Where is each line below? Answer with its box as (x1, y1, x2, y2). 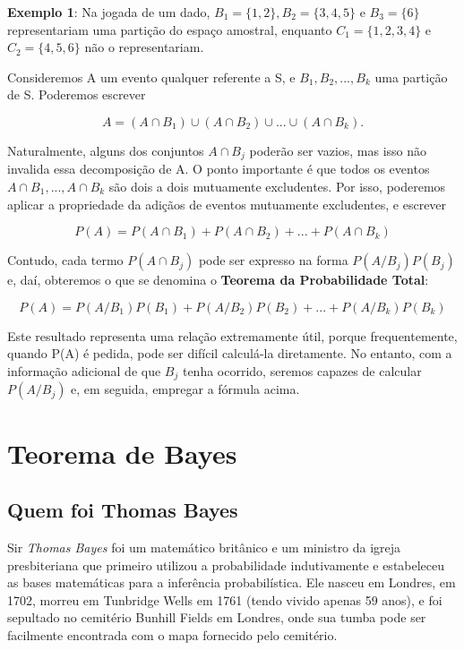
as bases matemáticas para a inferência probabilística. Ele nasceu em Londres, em (7, 573, 456, 592)
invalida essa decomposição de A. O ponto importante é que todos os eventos (7, 159, 430, 178)
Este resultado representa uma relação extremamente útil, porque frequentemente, (7, 326, 458, 345)
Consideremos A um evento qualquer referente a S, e (7, 67, 296, 86)
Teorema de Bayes (7, 434, 237, 471)
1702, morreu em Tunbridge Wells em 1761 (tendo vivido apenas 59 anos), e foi (7, 590, 443, 609)
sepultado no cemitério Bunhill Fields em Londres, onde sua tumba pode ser (7, 608, 426, 627)
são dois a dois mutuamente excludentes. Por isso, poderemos (108, 177, 446, 196)
